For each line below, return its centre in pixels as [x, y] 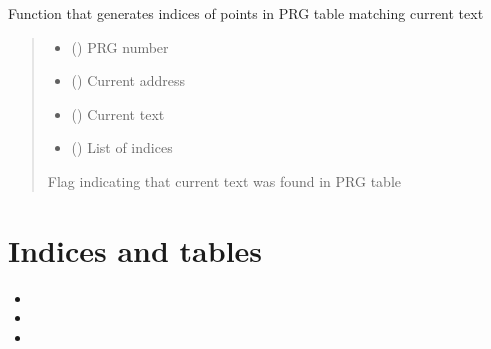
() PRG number [120, 46]
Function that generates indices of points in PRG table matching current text [246, 13]
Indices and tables [135, 249]
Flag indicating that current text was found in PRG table [224, 180]
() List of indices [122, 147]
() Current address [128, 80]
